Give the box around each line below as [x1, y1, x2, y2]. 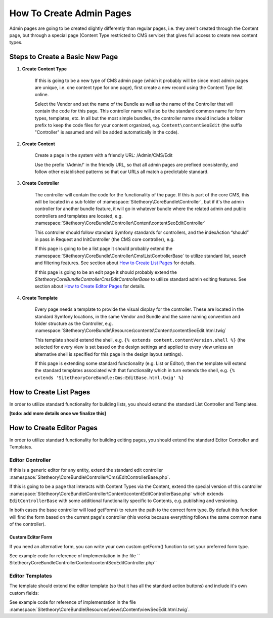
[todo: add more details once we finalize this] [9, 410, 106, 416]
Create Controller [22, 180, 60, 186]
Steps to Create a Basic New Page [9, 53, 118, 61]
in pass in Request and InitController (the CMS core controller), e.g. [34, 236, 175, 242]
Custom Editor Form [9, 534, 53, 540]
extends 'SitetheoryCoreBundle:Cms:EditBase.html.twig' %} [34, 375, 185, 381]
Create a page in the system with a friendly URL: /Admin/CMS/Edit [34, 152, 173, 158]
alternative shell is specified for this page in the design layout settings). [34, 351, 183, 357]
